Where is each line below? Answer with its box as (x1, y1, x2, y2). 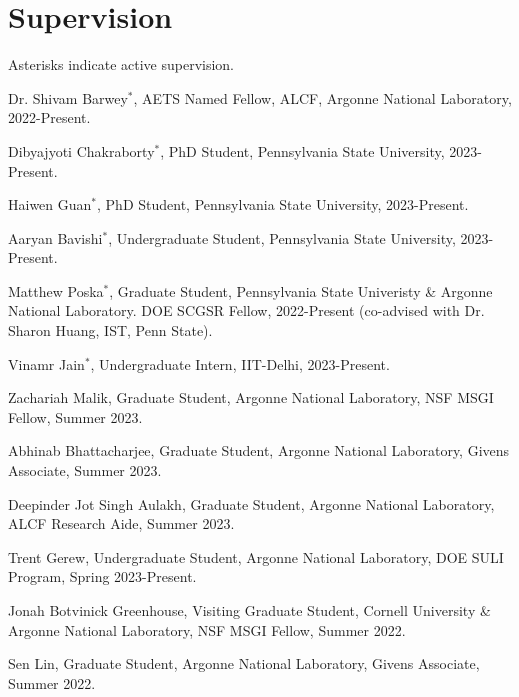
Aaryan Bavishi (8, 227, 103, 248)
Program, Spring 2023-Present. (8, 566, 197, 587)
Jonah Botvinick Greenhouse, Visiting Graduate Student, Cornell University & (8, 600, 491, 620)
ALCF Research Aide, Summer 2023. (8, 513, 235, 534)
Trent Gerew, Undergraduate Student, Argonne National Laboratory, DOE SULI (8, 546, 504, 567)
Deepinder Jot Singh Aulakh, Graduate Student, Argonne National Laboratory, (8, 493, 495, 514)
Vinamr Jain (8, 353, 85, 374)
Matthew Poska (8, 280, 104, 301)
